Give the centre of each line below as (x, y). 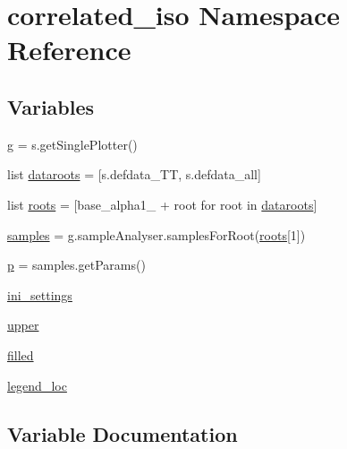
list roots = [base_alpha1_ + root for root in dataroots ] (162, 204)
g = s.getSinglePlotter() (72, 144)
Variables (51, 106)
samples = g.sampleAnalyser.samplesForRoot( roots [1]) (157, 234)
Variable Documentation (123, 433)
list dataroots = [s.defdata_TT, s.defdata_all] (134, 174)
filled (21, 354)
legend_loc (37, 385)
